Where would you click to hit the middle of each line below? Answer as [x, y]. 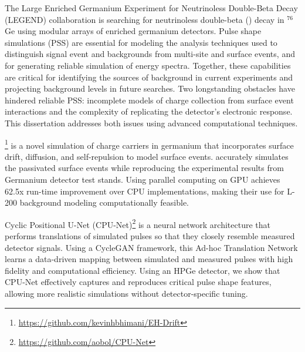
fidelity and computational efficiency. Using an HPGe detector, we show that [143, 270]
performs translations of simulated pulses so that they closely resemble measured [150, 236]
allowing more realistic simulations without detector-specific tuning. [126, 293]
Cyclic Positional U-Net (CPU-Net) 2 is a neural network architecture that [138, 223]
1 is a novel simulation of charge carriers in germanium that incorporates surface [149, 144]
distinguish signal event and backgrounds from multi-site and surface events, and [150, 54]
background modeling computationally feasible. [104, 202]
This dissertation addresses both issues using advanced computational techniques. [151, 123]
